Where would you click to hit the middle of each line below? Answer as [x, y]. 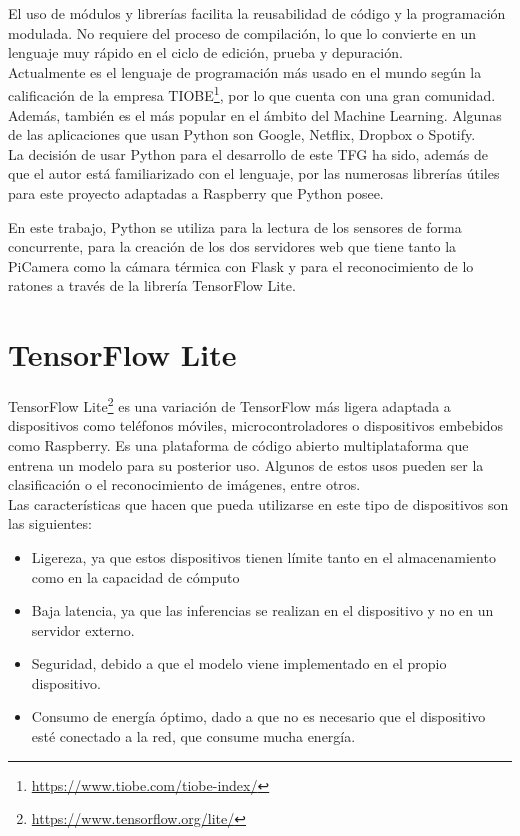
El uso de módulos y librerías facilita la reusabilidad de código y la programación [257, 13]
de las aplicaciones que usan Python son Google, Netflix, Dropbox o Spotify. [242, 134]
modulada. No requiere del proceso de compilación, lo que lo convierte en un [242, 32]
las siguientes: [50, 523]
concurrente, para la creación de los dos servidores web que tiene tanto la [232, 246]
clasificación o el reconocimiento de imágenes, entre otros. [184, 484]
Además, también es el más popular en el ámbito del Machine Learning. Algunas [255, 114]
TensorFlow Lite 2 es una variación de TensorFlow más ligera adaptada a [229, 404]
